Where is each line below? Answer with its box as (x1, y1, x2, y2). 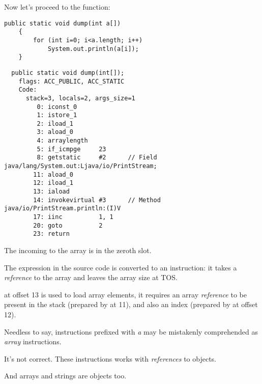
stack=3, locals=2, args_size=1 (25, 94, 135, 102)
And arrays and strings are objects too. (4, 370, 127, 381)
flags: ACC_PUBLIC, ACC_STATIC (18, 77, 125, 85)
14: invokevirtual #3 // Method (33, 196, 161, 204)
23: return (33, 230, 70, 238)
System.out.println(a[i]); (47, 45, 139, 52)
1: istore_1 (37, 112, 77, 119)
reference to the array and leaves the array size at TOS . (4, 272, 178, 283)
